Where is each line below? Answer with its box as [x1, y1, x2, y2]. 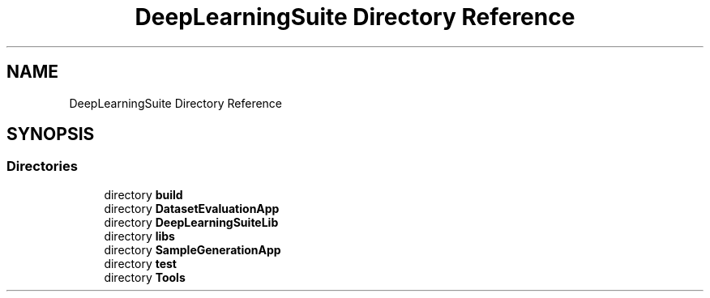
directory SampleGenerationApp [104, 242, 281, 257]
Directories [6, 158, 78, 175]
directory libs [104, 228, 175, 243]
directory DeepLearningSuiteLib [104, 215, 279, 229]
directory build [104, 187, 183, 202]
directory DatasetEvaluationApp [104, 201, 280, 215]
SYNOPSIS [6, 124, 95, 145]
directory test [104, 256, 177, 270]
